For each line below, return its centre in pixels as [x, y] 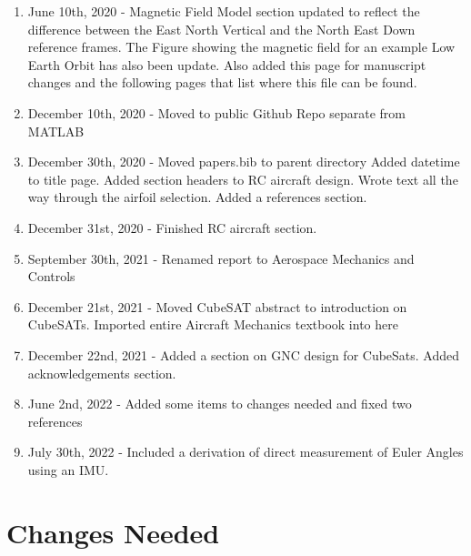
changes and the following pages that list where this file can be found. [222, 82]
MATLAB [56, 131]
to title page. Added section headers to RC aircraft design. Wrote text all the [243, 179]
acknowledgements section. [102, 373]
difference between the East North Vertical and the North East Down [221, 29]
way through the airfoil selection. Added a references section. [197, 197]
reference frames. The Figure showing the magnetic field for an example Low [241, 47]
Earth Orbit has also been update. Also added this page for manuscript [227, 64]
